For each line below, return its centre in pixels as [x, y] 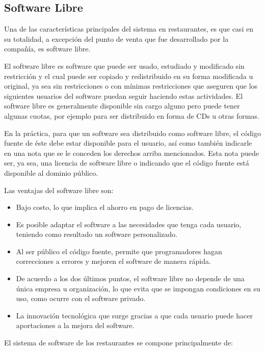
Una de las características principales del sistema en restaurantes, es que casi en [129, 29]
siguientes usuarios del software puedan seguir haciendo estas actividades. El [124, 96]
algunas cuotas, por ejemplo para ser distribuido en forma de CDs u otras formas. [132, 115]
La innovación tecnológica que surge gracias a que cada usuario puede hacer [134, 315]
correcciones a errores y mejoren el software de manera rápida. [113, 261]
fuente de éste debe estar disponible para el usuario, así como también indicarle [128, 143]
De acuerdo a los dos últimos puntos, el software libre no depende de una [130, 278]
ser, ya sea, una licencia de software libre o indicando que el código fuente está [127, 163]
